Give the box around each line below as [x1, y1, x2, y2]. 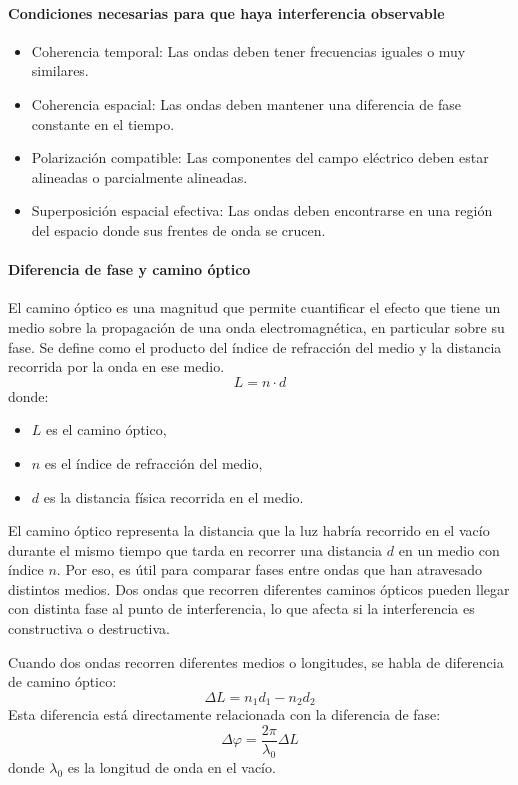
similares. [31, 60, 89, 81]
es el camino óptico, [46, 419, 167, 440]
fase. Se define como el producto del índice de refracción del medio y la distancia [8, 336, 502, 357]
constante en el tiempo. [31, 113, 175, 134]
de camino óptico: [8, 671, 117, 692]
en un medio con [398, 539, 500, 560]
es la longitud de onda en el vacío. [67, 756, 276, 777]
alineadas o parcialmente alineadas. [31, 166, 248, 187]
